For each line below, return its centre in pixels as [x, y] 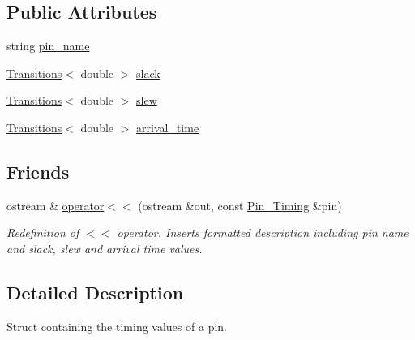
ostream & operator [56, 205]
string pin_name [48, 46]
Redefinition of [43, 232]
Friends [38, 171]
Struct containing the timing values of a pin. [117, 326]
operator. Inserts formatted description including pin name [263, 232]
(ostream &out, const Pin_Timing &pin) [240, 205]
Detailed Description [95, 292]
